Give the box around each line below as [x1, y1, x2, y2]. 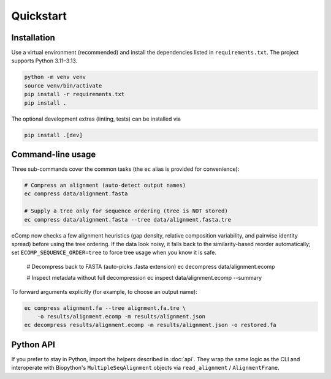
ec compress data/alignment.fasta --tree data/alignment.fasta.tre [24, 216, 232, 223]
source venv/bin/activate [24, 82, 102, 89]
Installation [11, 32, 55, 43]
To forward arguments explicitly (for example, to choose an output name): [11, 288, 197, 295]
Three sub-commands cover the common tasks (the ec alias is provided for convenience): [11, 165, 240, 173]
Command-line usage [11, 149, 96, 159]
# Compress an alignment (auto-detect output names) [24, 182, 186, 189]
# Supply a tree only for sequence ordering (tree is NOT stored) [24, 208, 228, 214]
